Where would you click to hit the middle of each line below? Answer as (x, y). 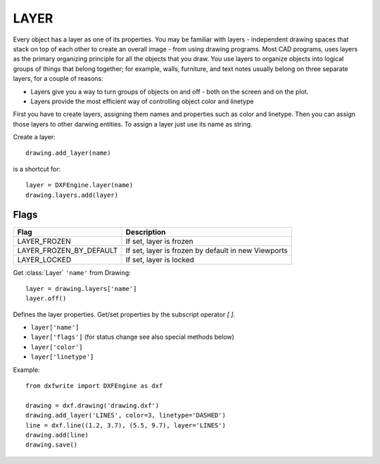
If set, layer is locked (160, 259)
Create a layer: (34, 137)
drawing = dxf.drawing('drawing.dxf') (93, 405)
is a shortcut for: (37, 169)
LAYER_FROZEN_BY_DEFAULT (68, 250)
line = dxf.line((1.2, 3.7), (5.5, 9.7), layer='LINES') (126, 425)
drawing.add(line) (57, 435)
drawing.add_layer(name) (68, 153)
